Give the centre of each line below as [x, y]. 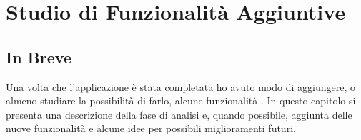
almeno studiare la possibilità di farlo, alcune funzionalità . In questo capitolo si [181, 101]
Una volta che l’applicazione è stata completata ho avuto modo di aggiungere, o [180, 86]
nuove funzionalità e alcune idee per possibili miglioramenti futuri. [151, 128]
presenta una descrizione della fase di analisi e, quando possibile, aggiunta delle [179, 114]
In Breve [39, 56]
